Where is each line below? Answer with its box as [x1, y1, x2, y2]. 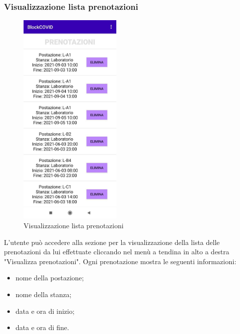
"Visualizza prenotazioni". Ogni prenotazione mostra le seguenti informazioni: [4, 256, 237, 266]
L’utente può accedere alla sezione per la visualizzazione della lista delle [4, 237, 220, 247]
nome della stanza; [15, 289, 72, 299]
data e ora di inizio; [15, 305, 75, 316]
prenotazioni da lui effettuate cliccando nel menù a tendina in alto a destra [4, 246, 230, 257]
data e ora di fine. [15, 322, 69, 333]
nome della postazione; [15, 273, 84, 283]
